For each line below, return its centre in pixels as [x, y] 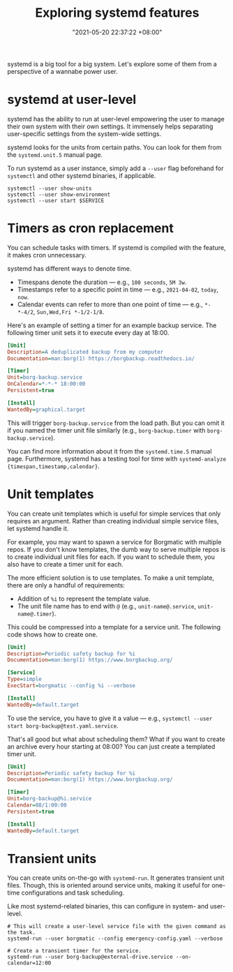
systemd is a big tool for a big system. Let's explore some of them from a [112, 63]
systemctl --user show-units [50, 188]
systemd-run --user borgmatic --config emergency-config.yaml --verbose [115, 939]
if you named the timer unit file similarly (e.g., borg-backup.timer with [106, 430]
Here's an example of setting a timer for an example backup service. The [112, 325]
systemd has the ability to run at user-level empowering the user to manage [116, 119]
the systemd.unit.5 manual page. [55, 154]
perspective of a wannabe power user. [63, 71]
